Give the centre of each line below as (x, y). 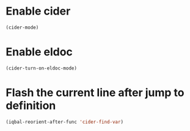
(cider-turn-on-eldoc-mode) (42, 68)
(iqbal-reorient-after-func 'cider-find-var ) (64, 122)
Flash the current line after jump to (95, 92)
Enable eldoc (39, 52)
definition (31, 105)
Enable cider (38, 11)
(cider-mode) (22, 27)
